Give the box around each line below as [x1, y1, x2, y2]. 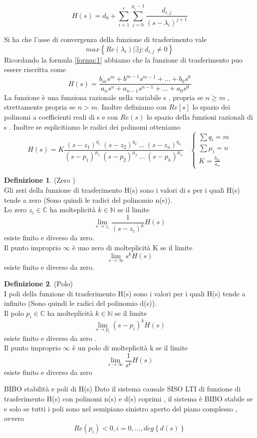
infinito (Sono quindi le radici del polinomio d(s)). [4, 298, 157, 308]
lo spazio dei [192, 102, 231, 112]
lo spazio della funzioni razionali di [146, 112, 253, 122]
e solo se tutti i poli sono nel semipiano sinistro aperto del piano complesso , [4, 403, 238, 413]
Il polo [4, 308, 24, 318]
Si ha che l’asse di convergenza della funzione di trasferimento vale [4, 34, 207, 45]
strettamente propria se [4, 102, 75, 112]
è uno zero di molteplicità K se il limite [72, 242, 193, 252]
